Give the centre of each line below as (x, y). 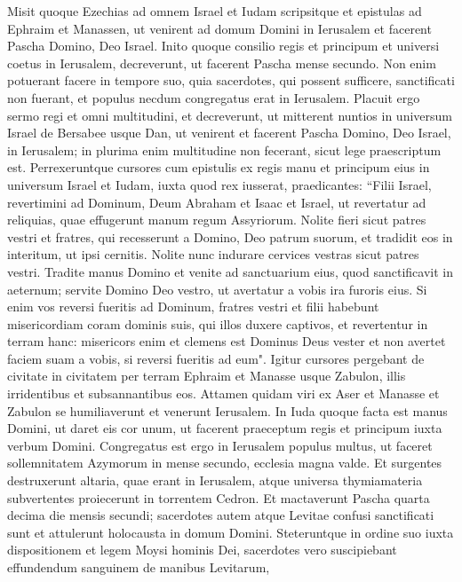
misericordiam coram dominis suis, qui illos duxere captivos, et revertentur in (218, 323)
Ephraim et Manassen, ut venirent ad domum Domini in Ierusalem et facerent (219, 28)
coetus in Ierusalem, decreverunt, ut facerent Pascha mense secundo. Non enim (222, 63)
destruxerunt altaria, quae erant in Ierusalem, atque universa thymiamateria (215, 480)
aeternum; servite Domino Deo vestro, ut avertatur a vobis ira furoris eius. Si (217, 289)
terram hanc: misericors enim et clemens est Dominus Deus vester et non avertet (227, 341)
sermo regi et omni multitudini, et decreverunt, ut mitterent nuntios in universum (230, 115)
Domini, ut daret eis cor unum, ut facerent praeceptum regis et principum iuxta (225, 428)
